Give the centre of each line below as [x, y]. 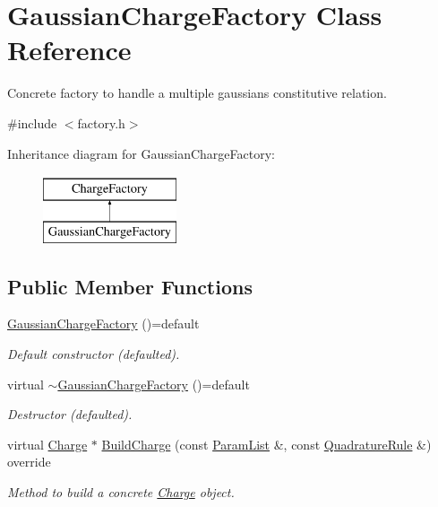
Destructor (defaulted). [70, 414]
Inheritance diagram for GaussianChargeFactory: [141, 153]
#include [32, 122]
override [29, 462]
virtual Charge [47, 444]
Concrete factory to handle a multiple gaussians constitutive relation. [197, 93]
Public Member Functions [130, 286]
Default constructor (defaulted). [94, 354]
